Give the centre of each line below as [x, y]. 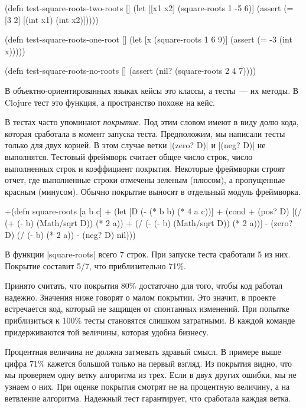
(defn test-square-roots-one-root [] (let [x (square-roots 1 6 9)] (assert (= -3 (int [149, 39]
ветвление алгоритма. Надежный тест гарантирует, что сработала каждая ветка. [148, 398]
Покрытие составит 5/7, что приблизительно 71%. [95, 265]
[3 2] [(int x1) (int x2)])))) [52, 19]
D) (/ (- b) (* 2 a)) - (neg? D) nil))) [70, 234]
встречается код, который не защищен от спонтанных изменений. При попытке [147, 309]
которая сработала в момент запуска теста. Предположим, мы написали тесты [145, 133]
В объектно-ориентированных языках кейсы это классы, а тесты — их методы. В [152, 90]
